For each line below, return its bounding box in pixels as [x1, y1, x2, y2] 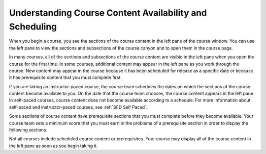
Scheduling [9, 21, 57, 32]
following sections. [9, 127, 48, 133]
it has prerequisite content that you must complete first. [9, 75, 122, 80]
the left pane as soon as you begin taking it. [9, 143, 98, 149]
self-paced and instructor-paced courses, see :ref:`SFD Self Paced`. [9, 104, 148, 110]
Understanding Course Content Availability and [9, 7, 207, 18]
